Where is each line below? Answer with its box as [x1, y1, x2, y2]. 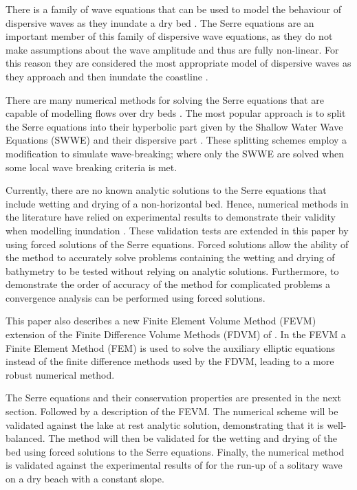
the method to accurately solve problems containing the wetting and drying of [6, 250, 335, 265]
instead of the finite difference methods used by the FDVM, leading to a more [6, 354, 334, 368]
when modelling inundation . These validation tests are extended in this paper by [6, 223, 349, 237]
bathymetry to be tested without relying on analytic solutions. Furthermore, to [6, 263, 339, 278]
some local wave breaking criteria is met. [6, 159, 177, 174]
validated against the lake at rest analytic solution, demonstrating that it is [6, 417, 324, 432]
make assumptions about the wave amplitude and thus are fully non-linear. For [6, 42, 339, 56]
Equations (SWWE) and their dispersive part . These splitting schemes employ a [6, 133, 347, 147]
